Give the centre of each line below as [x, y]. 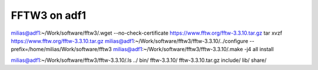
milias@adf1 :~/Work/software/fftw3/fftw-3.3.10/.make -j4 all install [193, 49]
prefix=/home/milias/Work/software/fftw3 [61, 49]
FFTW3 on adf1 [49, 15]
